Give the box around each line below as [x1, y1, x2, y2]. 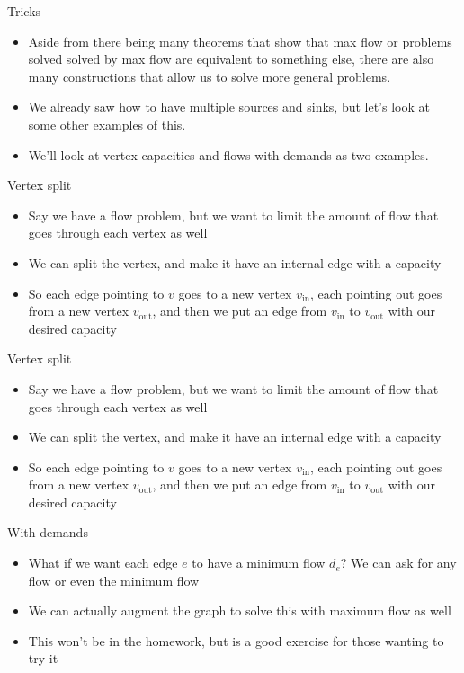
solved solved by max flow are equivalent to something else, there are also [28, 49, 434, 68]
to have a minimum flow [192, 553, 326, 572]
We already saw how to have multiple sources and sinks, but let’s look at [28, 97, 430, 116]
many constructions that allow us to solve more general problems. [28, 67, 391, 85]
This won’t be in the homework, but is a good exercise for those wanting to [28, 631, 444, 650]
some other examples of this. [28, 114, 186, 133]
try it [28, 649, 58, 668]
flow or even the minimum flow [28, 570, 200, 589]
